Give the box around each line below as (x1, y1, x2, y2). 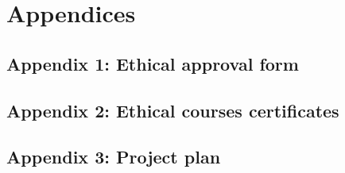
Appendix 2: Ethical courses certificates (6, 98, 339, 122)
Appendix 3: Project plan (6, 144, 221, 169)
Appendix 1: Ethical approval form (6, 51, 299, 75)
